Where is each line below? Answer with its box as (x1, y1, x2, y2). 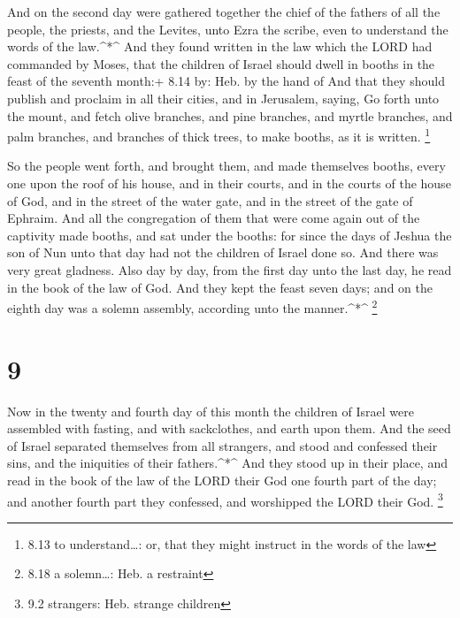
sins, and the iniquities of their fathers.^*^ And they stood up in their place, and (7, 454, 448, 472)
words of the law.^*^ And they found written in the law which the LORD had (7, 37, 433, 56)
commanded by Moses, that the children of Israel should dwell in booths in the (7, 54, 435, 72)
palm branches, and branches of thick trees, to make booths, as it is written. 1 (7, 125, 431, 145)
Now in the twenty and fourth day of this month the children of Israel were (7, 401, 414, 420)
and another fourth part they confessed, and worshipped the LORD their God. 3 (7, 489, 443, 510)
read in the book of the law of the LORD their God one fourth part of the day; (7, 470, 437, 489)
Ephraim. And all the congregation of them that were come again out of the (7, 209, 420, 227)
